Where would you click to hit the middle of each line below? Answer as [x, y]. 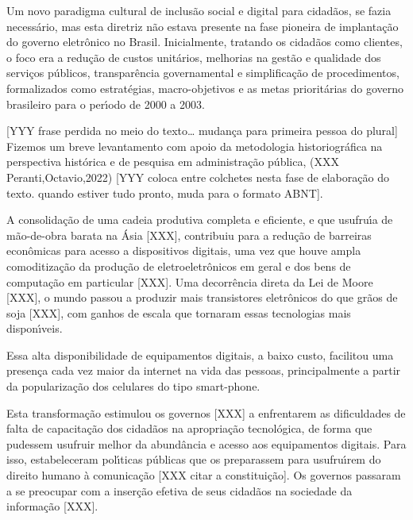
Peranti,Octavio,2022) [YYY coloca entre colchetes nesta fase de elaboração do [198, 177]
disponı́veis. [35, 328]
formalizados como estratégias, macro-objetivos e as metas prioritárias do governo [205, 88]
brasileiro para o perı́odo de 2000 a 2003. [106, 104]
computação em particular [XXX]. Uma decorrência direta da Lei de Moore [190, 281]
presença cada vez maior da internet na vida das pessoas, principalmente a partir [204, 370]
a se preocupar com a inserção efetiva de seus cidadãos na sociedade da [179, 490]
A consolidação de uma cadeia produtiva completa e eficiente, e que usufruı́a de [200, 220]
